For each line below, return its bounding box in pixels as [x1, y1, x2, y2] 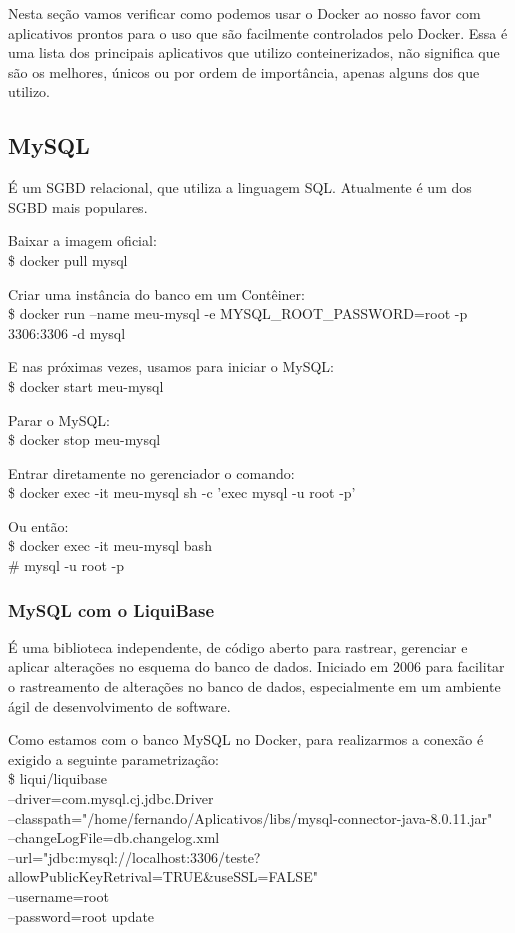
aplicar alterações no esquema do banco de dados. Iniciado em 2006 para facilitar [8, 656, 505, 677]
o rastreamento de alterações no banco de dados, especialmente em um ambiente [8, 676, 501, 697]
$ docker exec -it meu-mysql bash [8, 535, 212, 556]
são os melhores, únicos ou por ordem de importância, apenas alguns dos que [8, 61, 480, 82]
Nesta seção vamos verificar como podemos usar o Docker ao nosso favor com [8, 3, 481, 23]
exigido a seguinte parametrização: [8, 748, 219, 769]
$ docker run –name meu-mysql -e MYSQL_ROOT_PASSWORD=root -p [8, 303, 468, 324]
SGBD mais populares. [8, 196, 148, 217]
